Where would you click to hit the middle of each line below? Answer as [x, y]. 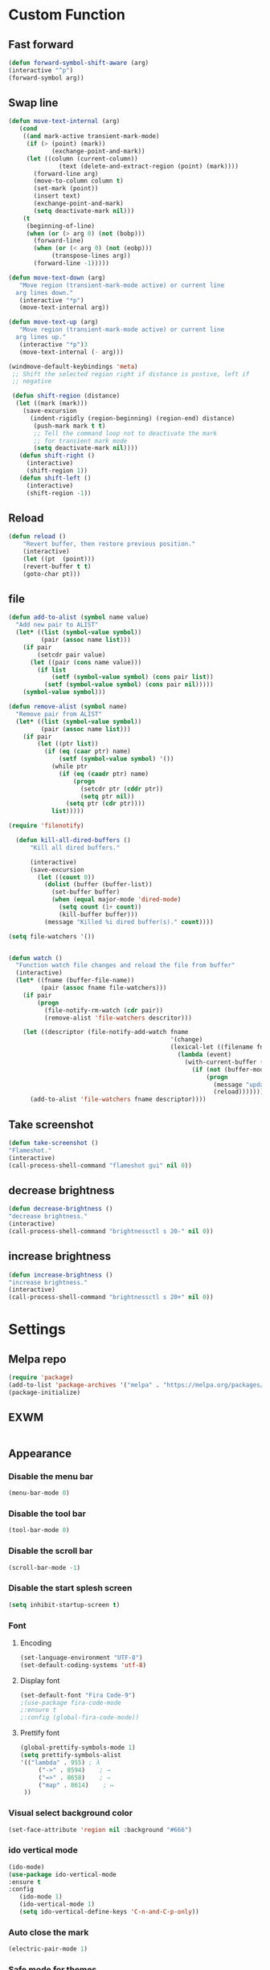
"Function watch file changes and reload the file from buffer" [125, 966]
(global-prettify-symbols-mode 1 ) [78, 1748]
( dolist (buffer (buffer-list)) [98, 885]
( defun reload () [37, 537]
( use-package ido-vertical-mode [62, 1874]
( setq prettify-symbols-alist [71, 1755]
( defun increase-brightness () [61, 1275]
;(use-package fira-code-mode [71, 1702]
